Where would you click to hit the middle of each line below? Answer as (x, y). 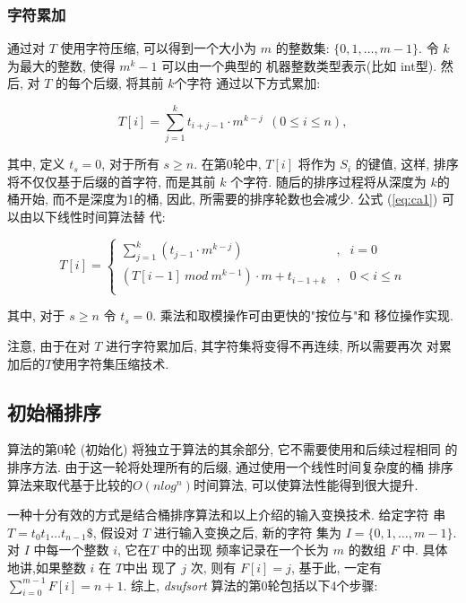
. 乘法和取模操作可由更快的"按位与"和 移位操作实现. (303, 315)
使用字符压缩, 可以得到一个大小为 (159, 48)
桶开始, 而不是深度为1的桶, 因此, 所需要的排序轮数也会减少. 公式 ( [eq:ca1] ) (223, 199)
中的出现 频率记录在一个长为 (246, 550)
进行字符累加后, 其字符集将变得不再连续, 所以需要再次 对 (272, 345)
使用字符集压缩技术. (111, 363)
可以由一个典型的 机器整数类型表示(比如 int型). (299, 65)
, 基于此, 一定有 (336, 567)
